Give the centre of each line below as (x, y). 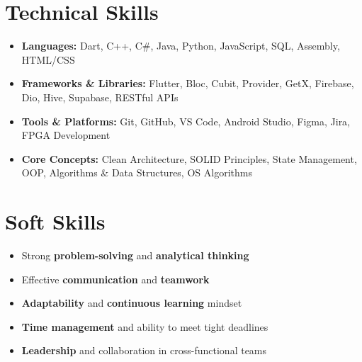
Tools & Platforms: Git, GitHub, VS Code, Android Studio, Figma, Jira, (186, 121)
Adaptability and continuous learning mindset (132, 303)
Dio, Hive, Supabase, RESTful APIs (100, 97)
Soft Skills (55, 221)
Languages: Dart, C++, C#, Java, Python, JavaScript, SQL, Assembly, (181, 46)
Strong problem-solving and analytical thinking (135, 255)
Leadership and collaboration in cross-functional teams (144, 350)
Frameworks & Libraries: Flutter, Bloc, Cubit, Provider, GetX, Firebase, (188, 83)
